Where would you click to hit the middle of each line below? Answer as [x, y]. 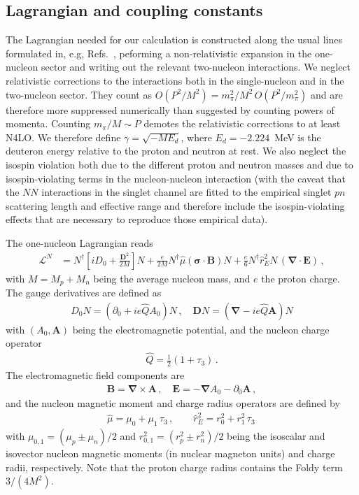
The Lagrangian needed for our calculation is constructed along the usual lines [174, 40]
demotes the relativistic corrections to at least [242, 123]
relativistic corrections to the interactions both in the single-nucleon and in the [175, 80]
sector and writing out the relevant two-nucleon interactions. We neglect [196, 67]
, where [196, 137]
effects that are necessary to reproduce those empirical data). [137, 219]
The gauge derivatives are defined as [84, 292]
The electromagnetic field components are [95, 374]
